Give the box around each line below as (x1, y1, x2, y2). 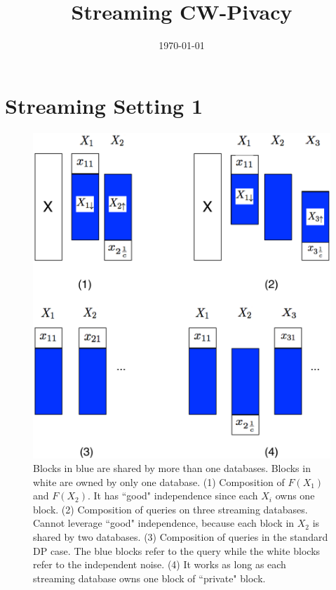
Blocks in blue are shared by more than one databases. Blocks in (33, 461, 311, 476)
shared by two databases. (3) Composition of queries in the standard (33, 530, 328, 544)
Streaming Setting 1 (5, 91, 203, 119)
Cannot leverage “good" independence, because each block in (33, 516, 295, 530)
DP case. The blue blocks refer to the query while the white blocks (33, 543, 321, 558)
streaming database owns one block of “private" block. (33, 570, 266, 585)
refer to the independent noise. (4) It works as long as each (33, 557, 286, 572)
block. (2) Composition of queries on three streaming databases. (33, 501, 308, 516)
